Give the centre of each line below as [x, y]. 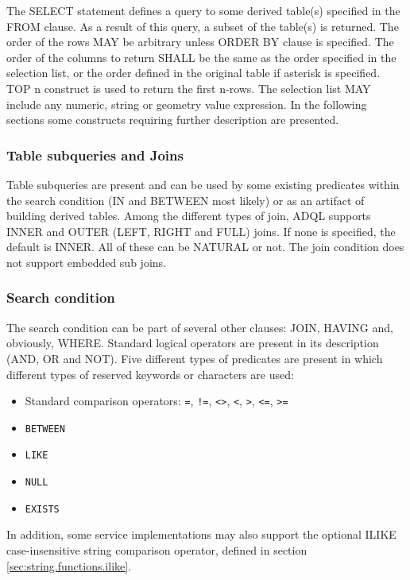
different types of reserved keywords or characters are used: [150, 374]
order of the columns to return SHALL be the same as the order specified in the [201, 57]
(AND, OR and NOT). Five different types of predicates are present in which [195, 358]
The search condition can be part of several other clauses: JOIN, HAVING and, [200, 327]
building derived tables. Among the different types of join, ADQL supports [189, 216]
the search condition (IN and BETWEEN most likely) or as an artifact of [186, 200]
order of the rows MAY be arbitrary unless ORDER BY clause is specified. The [200, 42]
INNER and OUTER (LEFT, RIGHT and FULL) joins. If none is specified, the [201, 231]
